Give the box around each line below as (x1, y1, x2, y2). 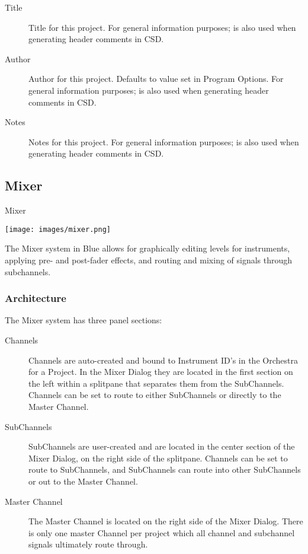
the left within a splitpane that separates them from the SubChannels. (28, 377, 284, 389)
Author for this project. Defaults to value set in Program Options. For (28, 72, 284, 85)
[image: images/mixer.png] (5, 225, 111, 234)
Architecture (5, 291, 66, 305)
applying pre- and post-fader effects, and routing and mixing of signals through (5, 253, 293, 266)
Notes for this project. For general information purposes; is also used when (28, 135, 299, 148)
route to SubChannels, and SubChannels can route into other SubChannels (28, 463, 301, 476)
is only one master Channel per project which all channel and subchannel (28, 526, 295, 539)
